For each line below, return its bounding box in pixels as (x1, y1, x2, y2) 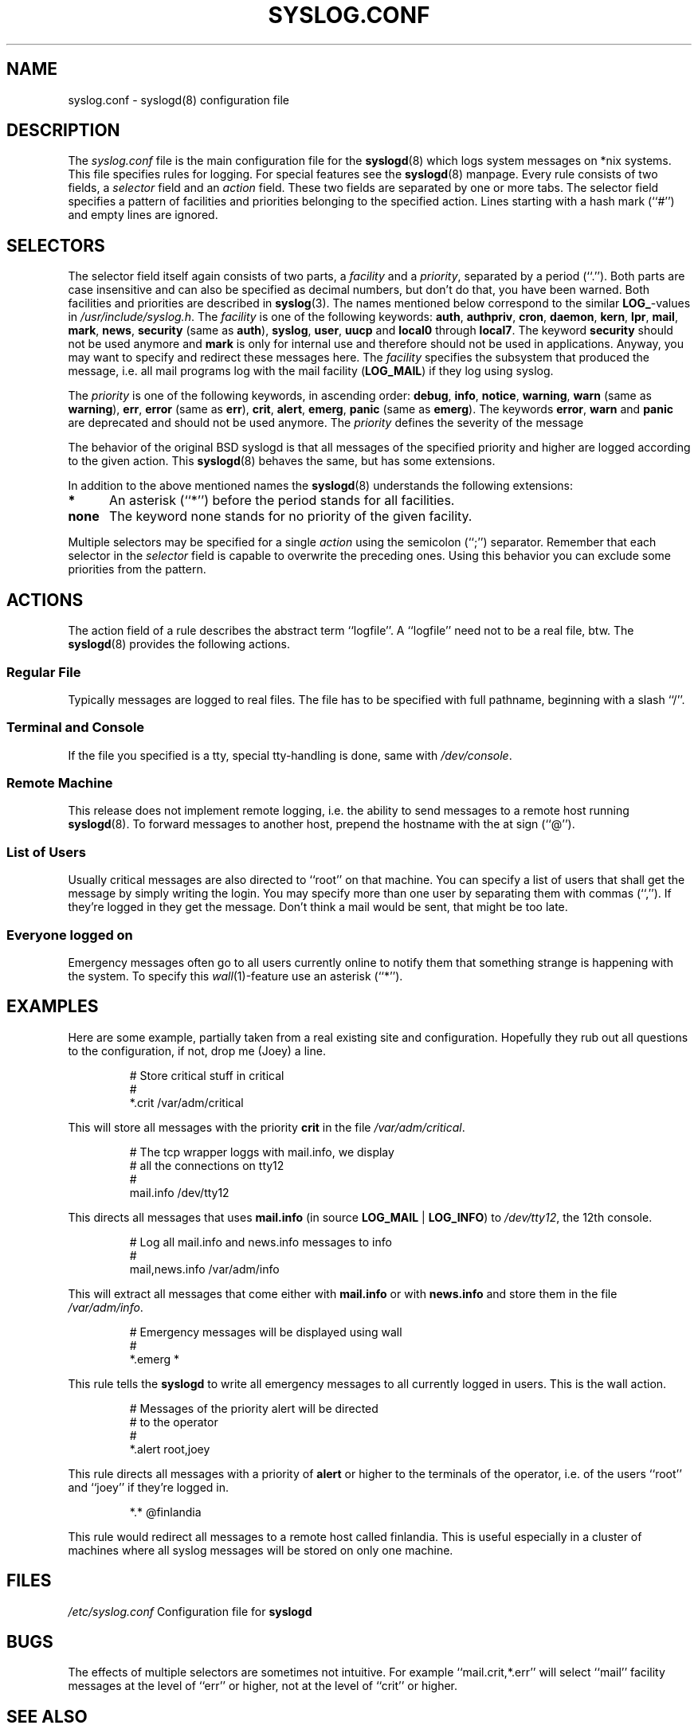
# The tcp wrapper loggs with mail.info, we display (129, 1144, 394, 1159)
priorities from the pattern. (68, 562, 206, 577)
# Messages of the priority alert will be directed (129, 1401, 378, 1415)
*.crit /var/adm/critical (129, 1095, 244, 1109)
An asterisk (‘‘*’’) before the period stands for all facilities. (108, 492, 455, 509)
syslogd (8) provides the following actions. (68, 637, 291, 651)
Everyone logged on (6, 926, 133, 943)
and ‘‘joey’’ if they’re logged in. (68, 1480, 229, 1494)
